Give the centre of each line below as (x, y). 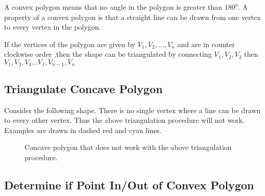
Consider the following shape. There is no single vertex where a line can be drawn (132, 110)
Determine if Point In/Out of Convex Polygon (129, 184)
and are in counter (206, 44)
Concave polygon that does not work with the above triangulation (128, 147)
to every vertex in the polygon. (53, 27)
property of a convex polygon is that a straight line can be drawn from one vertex (132, 17)
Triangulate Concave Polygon (83, 88)
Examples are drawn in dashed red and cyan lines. (83, 130)
